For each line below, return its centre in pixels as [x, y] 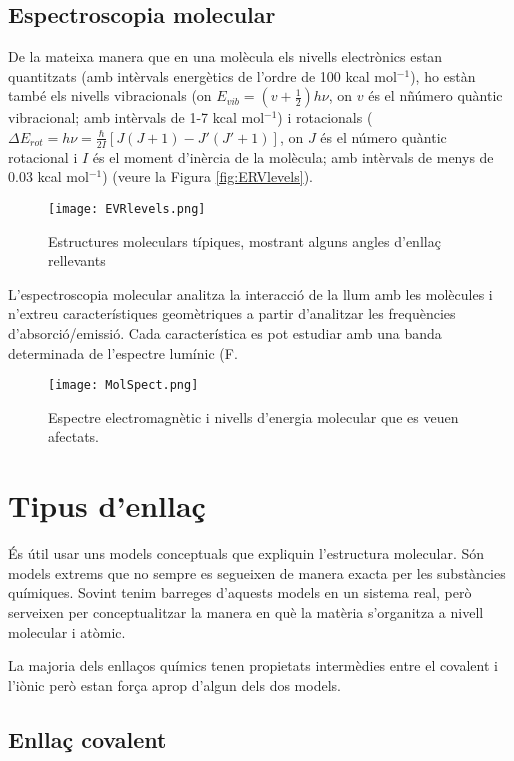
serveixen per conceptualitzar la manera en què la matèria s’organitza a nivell [246, 611]
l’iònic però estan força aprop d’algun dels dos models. [174, 684]
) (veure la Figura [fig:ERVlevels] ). [207, 176]
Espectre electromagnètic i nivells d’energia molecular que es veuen [253, 416]
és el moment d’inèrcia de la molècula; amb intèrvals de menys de [293, 156]
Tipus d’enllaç [107, 505]
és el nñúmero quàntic [435, 95]
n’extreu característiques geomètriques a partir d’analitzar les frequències [232, 313]
